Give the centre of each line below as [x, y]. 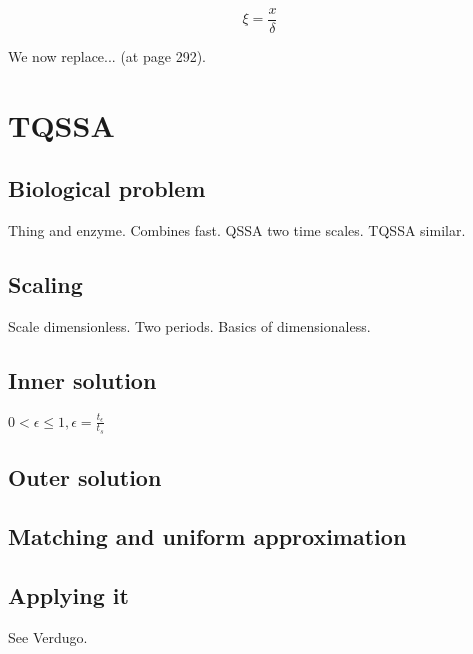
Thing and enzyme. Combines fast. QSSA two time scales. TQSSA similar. [237, 230]
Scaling [45, 284]
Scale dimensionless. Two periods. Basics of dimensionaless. [189, 326]
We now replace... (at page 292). [107, 56]
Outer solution [85, 477]
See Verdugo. [48, 636]
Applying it [68, 594]
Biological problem [107, 188]
